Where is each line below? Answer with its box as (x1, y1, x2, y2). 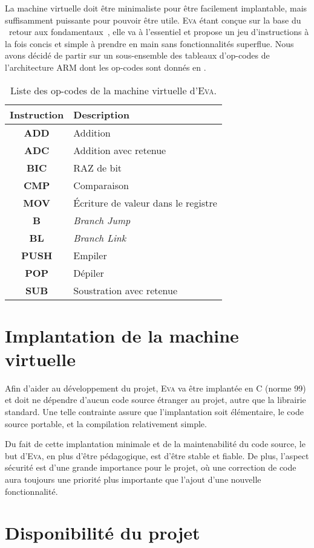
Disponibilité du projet (5, 520, 200, 545)
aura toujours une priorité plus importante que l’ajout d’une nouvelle (5, 473, 261, 486)
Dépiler (73, 265, 104, 280)
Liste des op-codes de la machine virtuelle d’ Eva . (10, 83, 217, 97)
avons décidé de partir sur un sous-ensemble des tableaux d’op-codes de (5, 49, 270, 62)
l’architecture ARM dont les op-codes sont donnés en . (5, 60, 206, 73)
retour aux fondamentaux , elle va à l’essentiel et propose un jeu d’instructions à (8, 25, 309, 38)
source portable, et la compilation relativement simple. (5, 417, 207, 430)
